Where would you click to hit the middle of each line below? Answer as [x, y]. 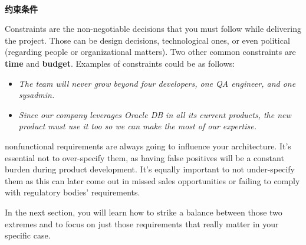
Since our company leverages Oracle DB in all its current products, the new [155, 114]
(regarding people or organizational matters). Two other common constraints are [150, 52]
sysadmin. [37, 95]
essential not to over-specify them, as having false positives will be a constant [144, 157]
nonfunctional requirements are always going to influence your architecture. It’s [148, 146]
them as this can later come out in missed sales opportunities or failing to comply [152, 180]
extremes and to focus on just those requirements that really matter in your [142, 223]
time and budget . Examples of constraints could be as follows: [120, 63]
